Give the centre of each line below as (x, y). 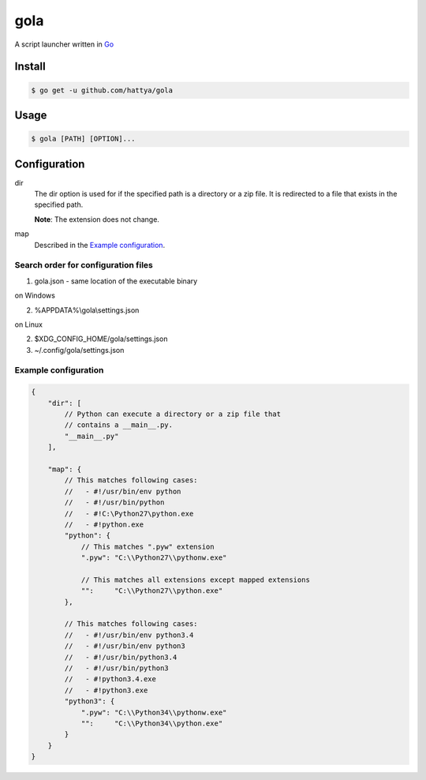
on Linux (29, 324)
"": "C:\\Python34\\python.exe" (152, 723)
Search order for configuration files (84, 265)
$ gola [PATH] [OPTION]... (83, 139)
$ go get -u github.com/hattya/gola (102, 90)
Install (30, 67)
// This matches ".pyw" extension (148, 546)
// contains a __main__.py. (119, 425)
